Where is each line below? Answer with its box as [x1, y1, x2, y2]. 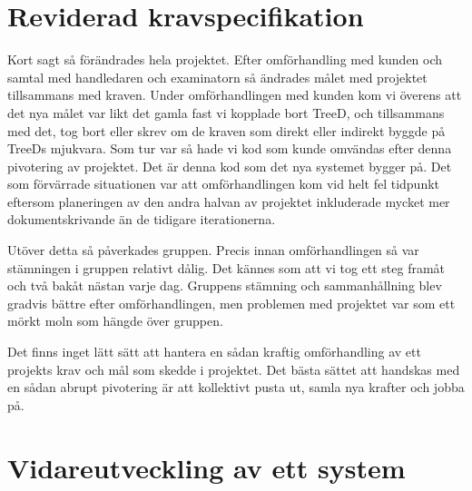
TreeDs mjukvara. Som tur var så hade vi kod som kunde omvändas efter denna [7, 139, 452, 158]
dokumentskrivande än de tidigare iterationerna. [7, 210, 276, 229]
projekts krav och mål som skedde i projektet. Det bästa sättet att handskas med [7, 359, 460, 378]
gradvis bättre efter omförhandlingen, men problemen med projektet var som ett [7, 293, 456, 312]
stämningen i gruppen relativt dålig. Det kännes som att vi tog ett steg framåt [7, 258, 446, 277]
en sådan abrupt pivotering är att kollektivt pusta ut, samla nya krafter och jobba [7, 378, 465, 397]
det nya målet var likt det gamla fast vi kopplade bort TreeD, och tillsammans [7, 103, 445, 122]
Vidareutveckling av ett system [7, 448, 406, 486]
